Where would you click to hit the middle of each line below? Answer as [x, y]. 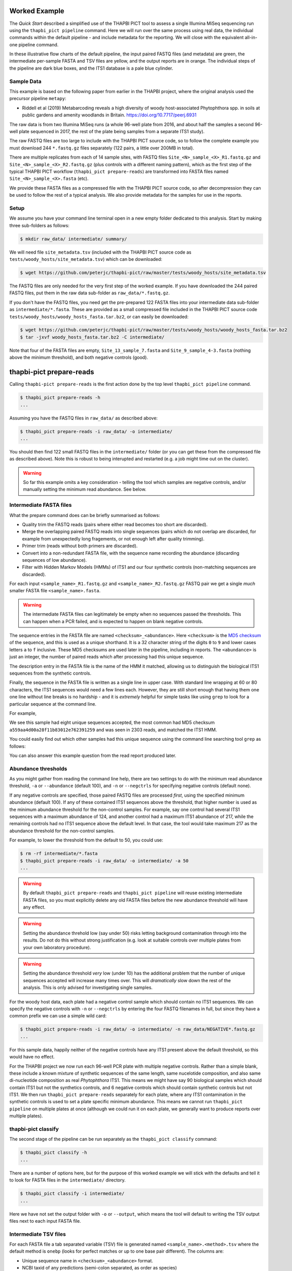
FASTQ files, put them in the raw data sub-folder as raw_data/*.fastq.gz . [89, 293]
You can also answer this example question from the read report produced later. [93, 755]
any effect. [34, 907]
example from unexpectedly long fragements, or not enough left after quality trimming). [113, 538]
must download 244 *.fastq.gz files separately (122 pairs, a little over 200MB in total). [102, 148]
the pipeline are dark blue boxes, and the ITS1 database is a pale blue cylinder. [91, 68]
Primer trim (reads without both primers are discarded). [80, 546]
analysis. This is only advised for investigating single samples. [88, 988]
